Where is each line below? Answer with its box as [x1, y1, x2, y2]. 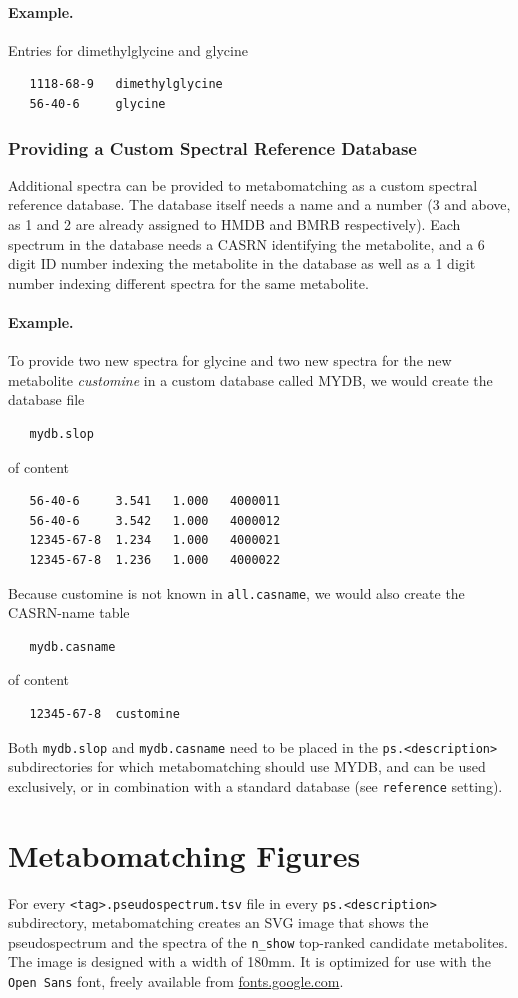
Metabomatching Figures [8, 834, 361, 875]
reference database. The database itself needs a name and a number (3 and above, [8, 194, 511, 215]
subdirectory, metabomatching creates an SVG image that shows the [8, 912, 429, 933]
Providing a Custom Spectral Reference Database [8, 135, 417, 160]
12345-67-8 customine [29, 706, 180, 721]
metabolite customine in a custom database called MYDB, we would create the [8, 369, 493, 390]
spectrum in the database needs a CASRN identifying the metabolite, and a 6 [8, 233, 485, 254]
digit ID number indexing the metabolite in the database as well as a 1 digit [8, 253, 476, 274]
